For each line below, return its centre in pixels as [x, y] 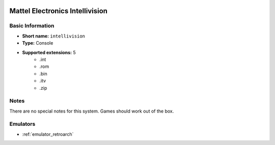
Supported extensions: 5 [49, 52]
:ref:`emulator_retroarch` [48, 134]
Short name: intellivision [54, 36]
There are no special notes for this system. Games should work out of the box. [92, 111]
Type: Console [38, 43]
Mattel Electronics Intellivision [59, 11]
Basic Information [32, 26]
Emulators [22, 124]
